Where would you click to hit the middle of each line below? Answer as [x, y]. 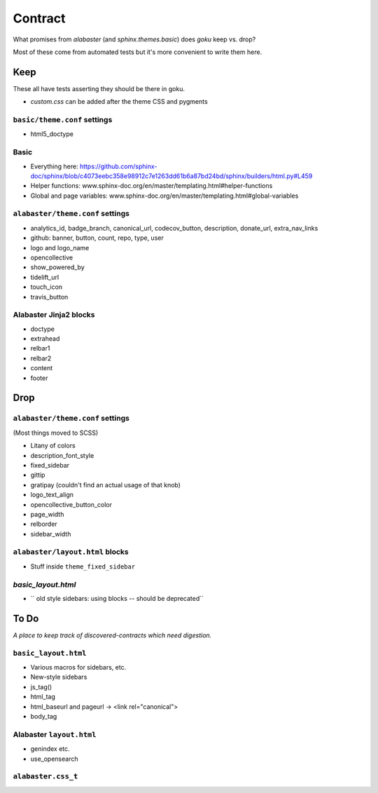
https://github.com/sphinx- [118, 166]
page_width [47, 514]
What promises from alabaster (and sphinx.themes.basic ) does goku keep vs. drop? [134, 39]
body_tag [44, 716]
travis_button [49, 297]
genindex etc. [50, 749]
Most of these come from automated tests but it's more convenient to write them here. [138, 52]
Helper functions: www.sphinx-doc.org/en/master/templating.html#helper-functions [152, 186]
